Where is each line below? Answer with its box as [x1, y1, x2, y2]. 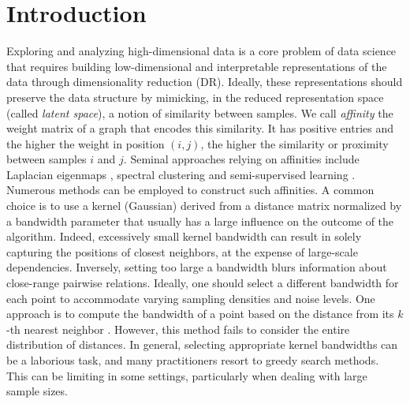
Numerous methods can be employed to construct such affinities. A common [6, 181, 375, 198]
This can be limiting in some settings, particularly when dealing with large [6, 367, 367, 383]
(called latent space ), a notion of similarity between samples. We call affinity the [6, 104, 393, 121]
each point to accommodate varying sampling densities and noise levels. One [6, 290, 375, 306]
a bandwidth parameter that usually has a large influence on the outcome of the [6, 212, 394, 229]
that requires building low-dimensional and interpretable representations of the [6, 58, 387, 74]
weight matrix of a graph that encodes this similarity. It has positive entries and [6, 120, 394, 137]
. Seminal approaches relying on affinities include [123, 151, 360, 167]
